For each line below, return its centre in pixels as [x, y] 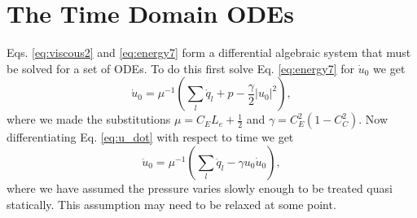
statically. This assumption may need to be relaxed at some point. [171, 204]
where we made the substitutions [89, 119]
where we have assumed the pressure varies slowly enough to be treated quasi [200, 187]
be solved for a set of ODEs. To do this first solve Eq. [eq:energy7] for [181, 68]
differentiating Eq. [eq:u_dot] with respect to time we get [150, 137]
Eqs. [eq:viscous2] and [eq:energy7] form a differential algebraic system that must [209, 52]
